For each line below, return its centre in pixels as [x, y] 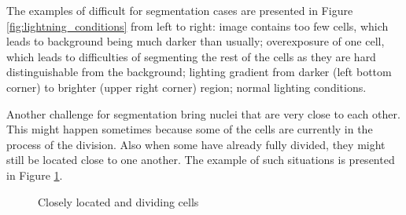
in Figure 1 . [35, 175]
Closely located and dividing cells [118, 201]
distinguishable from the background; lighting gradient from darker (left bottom [199, 72]
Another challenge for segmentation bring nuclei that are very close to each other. [203, 113]
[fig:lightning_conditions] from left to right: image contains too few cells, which [197, 26]
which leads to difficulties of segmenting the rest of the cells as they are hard [191, 56]
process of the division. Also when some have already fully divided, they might [196, 144]
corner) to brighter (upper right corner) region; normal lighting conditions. [186, 87]
